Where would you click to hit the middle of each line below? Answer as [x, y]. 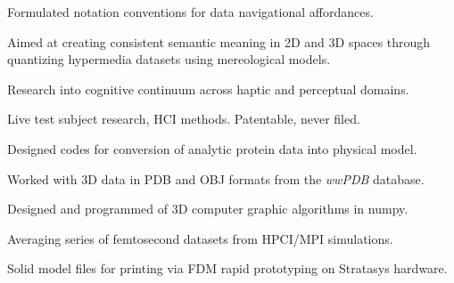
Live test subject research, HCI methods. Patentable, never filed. [184, 119]
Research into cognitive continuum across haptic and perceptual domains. [208, 89]
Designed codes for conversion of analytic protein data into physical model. [212, 148]
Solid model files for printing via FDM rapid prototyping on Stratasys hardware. [227, 268]
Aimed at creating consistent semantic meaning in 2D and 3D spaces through [219, 41]
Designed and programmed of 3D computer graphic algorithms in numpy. [208, 209]
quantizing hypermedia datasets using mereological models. [169, 59]
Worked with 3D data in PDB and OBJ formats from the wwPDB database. [216, 178]
